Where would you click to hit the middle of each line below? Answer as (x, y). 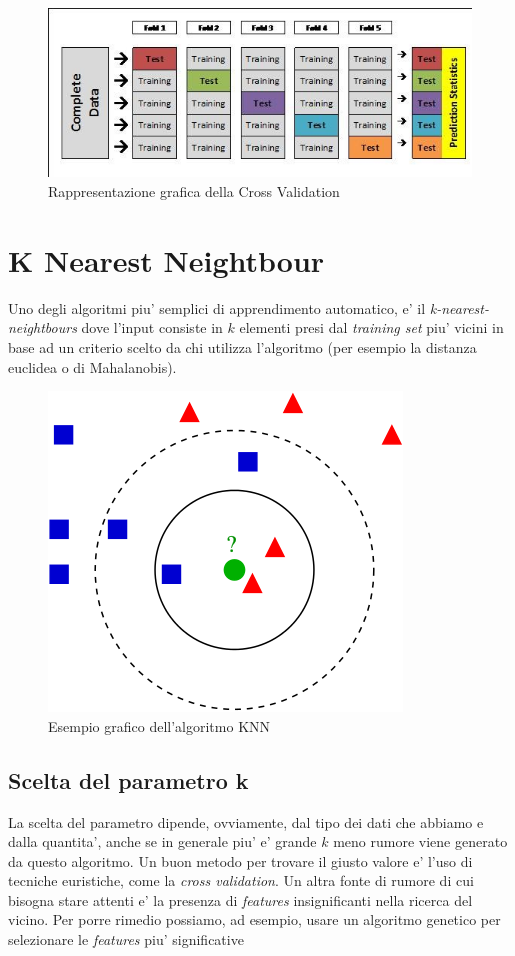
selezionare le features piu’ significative (126, 939)
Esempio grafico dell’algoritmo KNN (159, 725)
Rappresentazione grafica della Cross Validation (194, 191)
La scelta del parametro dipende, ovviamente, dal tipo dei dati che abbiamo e (246, 821)
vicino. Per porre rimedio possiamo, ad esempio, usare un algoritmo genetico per (254, 919)
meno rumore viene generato (420, 841)
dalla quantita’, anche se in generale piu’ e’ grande (162, 841)
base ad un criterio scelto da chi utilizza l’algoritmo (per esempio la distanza (242, 346)
